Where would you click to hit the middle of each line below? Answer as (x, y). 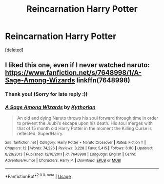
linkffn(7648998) (103, 81)
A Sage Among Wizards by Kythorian (50, 107)
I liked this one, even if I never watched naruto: (77, 65)
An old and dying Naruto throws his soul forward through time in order (88, 118)
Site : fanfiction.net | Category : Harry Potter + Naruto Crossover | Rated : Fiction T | (75, 142)
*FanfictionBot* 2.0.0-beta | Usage (38, 176)
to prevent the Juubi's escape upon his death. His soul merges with (85, 123)
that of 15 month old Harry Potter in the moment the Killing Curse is (84, 128)
